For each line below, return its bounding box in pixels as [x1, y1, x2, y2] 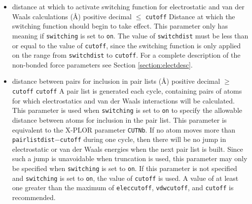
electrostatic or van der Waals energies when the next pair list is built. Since [12, 143, 243, 154]
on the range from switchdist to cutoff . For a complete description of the [12, 50, 241, 60]
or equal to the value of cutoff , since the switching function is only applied [12, 40, 241, 50]
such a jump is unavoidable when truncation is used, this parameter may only [12, 153, 248, 164]
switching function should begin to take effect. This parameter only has [12, 21, 228, 31]
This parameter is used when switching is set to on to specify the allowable [12, 105, 242, 115]
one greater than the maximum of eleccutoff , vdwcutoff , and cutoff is [12, 182, 234, 193]
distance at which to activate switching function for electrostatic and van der [12, 1, 245, 11]
